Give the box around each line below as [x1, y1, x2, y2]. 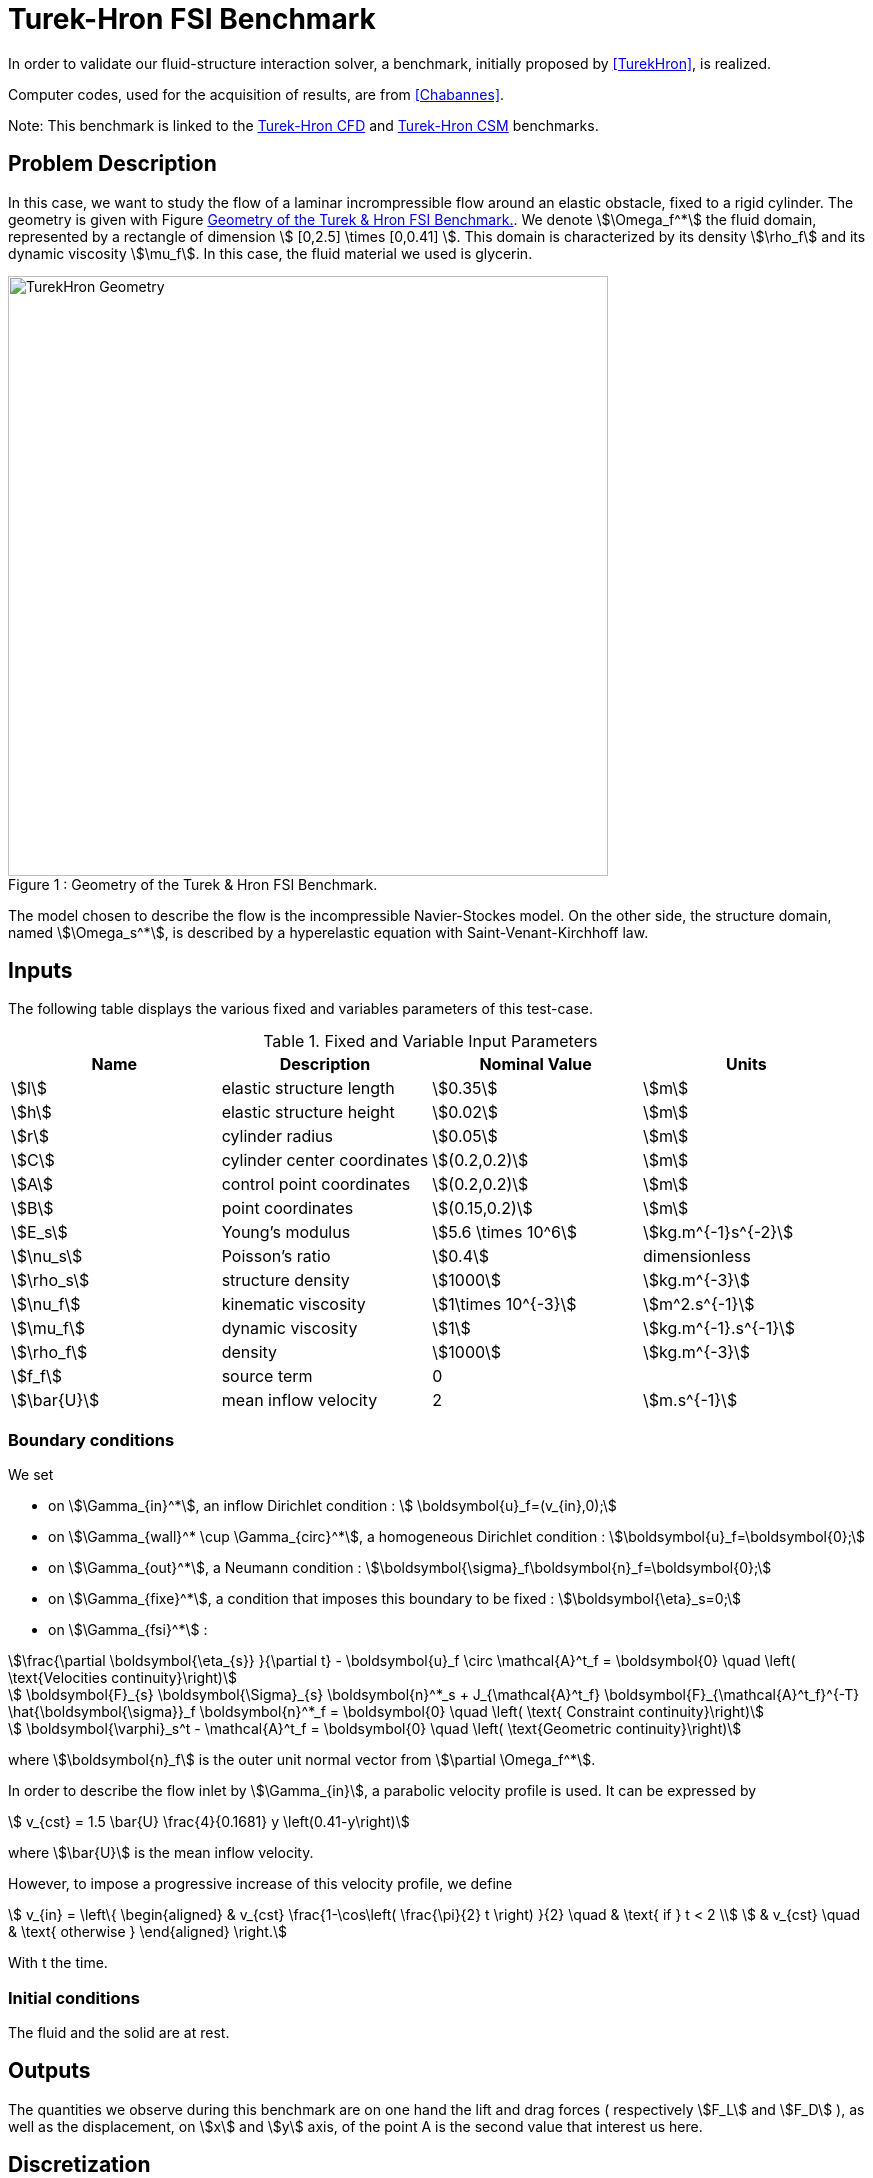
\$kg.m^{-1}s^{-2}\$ [642, 1222, 794, 1243]
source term [221, 1366, 313, 1387]
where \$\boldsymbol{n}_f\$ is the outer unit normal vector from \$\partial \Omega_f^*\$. [8, 1751, 596, 1769]
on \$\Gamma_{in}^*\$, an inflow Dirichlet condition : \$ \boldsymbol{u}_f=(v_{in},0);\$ [48, 1497, 617, 1515]
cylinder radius [221, 1126, 333, 1147]
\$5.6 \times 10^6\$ [432, 1222, 577, 1243]
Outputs [8, 2058, 91, 2084]
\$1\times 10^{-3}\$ [432, 1294, 577, 1315]
